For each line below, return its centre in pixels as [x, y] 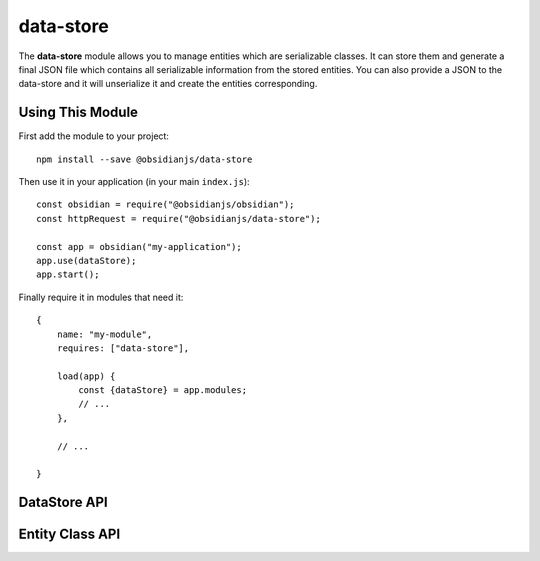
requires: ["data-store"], [123, 348]
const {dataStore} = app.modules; [163, 390]
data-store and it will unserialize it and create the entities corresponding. [168, 84]
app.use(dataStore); [86, 260]
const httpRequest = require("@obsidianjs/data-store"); [179, 218]
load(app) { [86, 376]
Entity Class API [69, 534]
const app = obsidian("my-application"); [139, 246]
